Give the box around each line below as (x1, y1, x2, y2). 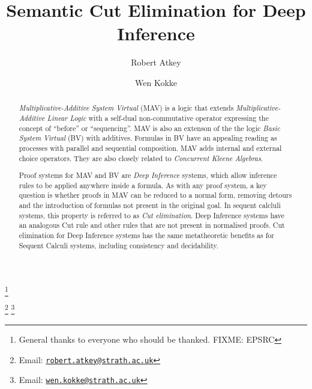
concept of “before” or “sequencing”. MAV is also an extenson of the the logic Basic (19, 123, 280, 133)
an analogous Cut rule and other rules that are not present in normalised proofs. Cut (19, 220, 285, 230)
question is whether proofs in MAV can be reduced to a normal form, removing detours (19, 190, 292, 200)
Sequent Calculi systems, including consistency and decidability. (19, 240, 219, 250)
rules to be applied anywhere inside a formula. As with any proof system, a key (19, 180, 267, 190)
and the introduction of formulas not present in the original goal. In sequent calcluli (19, 200, 281, 210)
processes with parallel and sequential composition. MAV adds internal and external (19, 142, 282, 153)
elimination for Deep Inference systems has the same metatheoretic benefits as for (19, 230, 274, 240)
